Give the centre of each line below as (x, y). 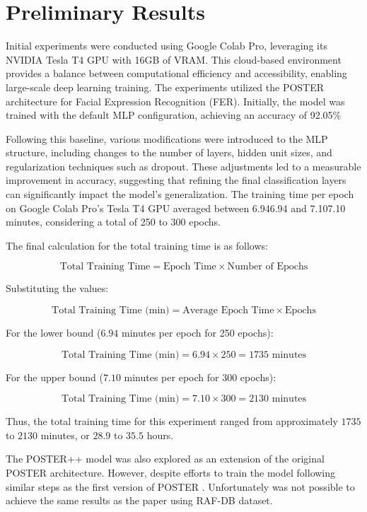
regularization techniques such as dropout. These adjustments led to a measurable (183, 166)
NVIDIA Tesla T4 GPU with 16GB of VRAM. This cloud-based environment (174, 59)
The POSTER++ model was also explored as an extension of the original (165, 459)
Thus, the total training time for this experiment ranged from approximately (172, 421)
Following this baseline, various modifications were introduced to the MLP (167, 138)
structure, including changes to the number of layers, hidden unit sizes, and (169, 152)
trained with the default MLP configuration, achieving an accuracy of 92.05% (174, 115)
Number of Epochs (268, 267)
